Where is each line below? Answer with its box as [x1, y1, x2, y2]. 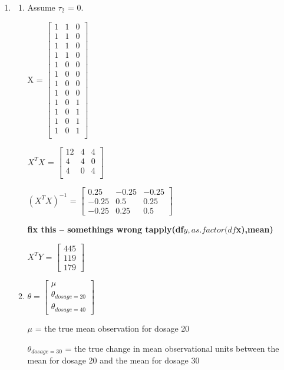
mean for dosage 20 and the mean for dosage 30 [27, 353, 200, 366]
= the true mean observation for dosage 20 [35, 322, 190, 334]
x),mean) [236, 223, 273, 235]
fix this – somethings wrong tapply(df [27, 223, 184, 235]
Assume [27, 1, 55, 13]
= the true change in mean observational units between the [65, 342, 279, 354]
